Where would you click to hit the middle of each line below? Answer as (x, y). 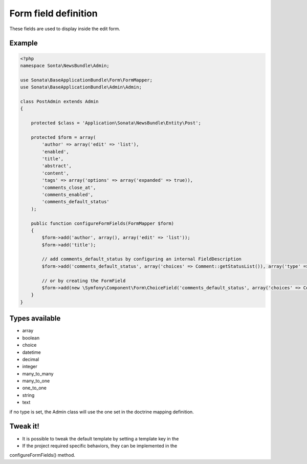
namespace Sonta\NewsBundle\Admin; (65, 66)
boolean (31, 338)
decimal (31, 359)
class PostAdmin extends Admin (60, 101)
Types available (35, 318)
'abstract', (57, 166)
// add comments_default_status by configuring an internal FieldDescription (141, 259)
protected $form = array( (63, 137)
